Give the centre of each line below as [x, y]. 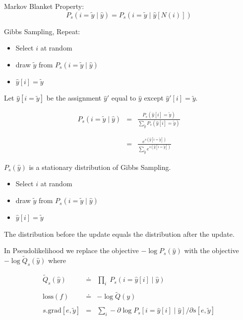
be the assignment [74, 98]
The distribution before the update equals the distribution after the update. [119, 234]
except [154, 98]
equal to [124, 98]
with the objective [212, 250]
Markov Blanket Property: [44, 6]
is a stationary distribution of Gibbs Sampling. [100, 167]
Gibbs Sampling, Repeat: [42, 31]
